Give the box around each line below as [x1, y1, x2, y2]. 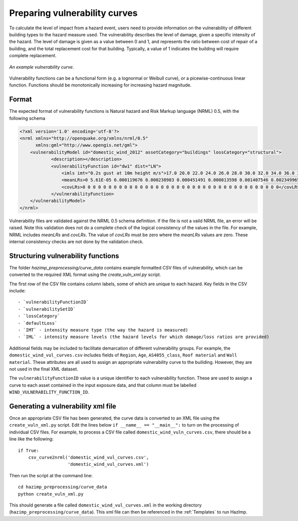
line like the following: [9, 436, 54, 442]
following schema [9, 115, 46, 121]
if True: [18, 447, 39, 453]
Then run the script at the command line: [9, 472, 93, 478]
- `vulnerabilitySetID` [18, 306, 76, 312]
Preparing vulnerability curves [9, 7, 138, 18]
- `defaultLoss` [18, 320, 58, 326]
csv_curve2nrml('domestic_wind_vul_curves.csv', [28, 455, 149, 460]
